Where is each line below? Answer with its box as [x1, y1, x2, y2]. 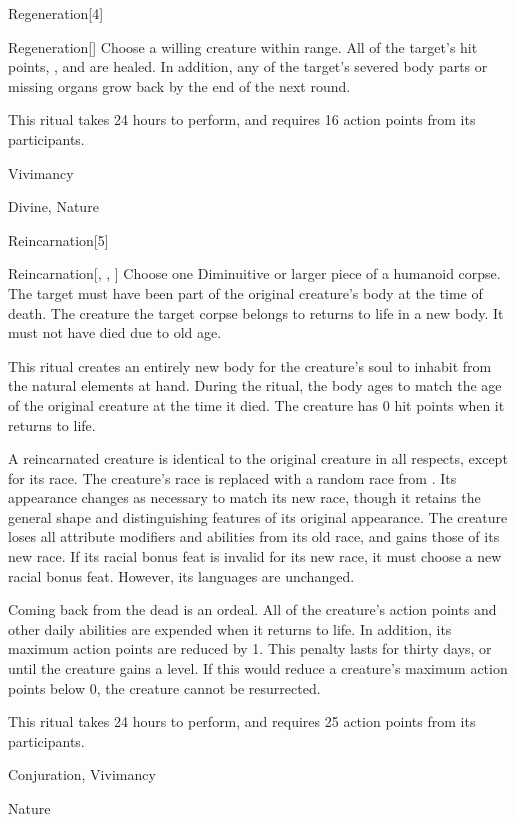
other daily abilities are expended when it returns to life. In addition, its [8, 618, 452, 639]
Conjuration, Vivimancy [8, 764, 156, 785]
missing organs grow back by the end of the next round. [8, 75, 351, 96]
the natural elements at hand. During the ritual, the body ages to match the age [8, 375, 502, 396]
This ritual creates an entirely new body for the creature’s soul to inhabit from [8, 355, 492, 376]
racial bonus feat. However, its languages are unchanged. [8, 565, 355, 586]
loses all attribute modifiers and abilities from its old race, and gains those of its [8, 526, 500, 547]
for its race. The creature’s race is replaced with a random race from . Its [8, 467, 457, 488]
